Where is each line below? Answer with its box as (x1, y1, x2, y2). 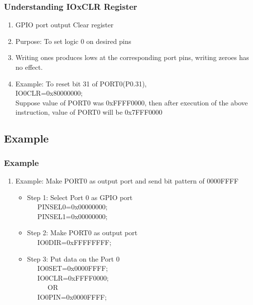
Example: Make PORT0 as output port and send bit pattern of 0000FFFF (15, 175, 239, 185)
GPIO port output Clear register (15, 20, 114, 30)
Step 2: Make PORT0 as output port (27, 227, 138, 238)
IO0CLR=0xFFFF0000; (37, 272, 109, 283)
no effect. (15, 62, 43, 72)
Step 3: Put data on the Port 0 (27, 253, 120, 264)
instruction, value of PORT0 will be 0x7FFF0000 (15, 107, 163, 117)
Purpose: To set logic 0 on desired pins (15, 36, 131, 46)
